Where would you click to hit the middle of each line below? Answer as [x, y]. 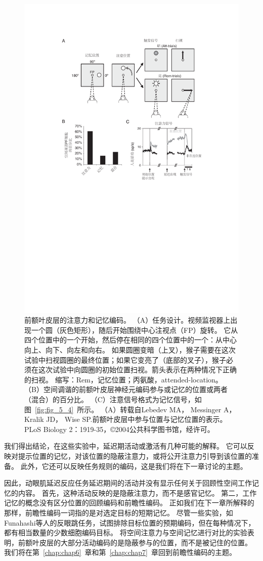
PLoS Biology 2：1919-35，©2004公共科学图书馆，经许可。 [119, 429]
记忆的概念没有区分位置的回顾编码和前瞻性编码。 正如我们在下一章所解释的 [129, 503]
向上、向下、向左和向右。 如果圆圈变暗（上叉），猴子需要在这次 [130, 350]
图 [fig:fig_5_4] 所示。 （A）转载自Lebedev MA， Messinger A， [130, 409]
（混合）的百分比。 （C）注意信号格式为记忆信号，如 [113, 399]
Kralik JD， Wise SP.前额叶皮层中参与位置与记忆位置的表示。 [126, 419]
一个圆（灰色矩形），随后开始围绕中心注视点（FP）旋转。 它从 [135, 330]
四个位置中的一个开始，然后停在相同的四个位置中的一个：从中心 [130, 340]
